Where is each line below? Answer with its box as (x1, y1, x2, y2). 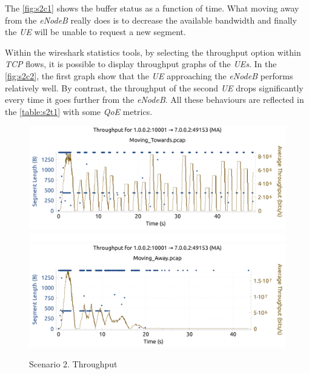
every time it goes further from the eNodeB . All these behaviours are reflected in (5, 93, 304, 106)
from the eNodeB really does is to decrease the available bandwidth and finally (5, 13, 297, 26)
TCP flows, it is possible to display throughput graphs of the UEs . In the (5, 57, 277, 70)
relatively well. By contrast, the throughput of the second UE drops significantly (5, 81, 304, 94)
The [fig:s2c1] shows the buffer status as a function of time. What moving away (5, 2, 299, 14)
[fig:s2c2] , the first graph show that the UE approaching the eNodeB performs (5, 69, 293, 82)
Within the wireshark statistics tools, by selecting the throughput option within (5, 45, 301, 58)
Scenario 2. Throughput (29, 358, 118, 370)
